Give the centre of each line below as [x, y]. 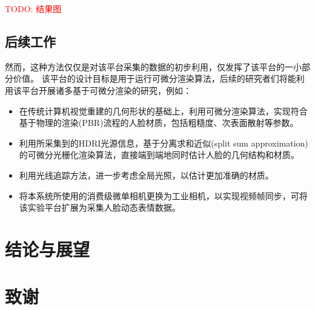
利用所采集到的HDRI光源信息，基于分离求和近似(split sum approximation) [164, 143]
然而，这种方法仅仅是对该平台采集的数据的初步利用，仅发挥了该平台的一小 [153, 66]
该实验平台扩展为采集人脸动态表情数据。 [100, 207]
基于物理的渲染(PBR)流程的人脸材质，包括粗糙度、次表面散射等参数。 [159, 123]
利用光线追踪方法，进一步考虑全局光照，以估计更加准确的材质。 [146, 175]
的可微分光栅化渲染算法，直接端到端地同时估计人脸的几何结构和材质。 [159, 155]
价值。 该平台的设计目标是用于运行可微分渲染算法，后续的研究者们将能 [154, 78]
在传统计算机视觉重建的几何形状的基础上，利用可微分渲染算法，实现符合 [163, 110]
